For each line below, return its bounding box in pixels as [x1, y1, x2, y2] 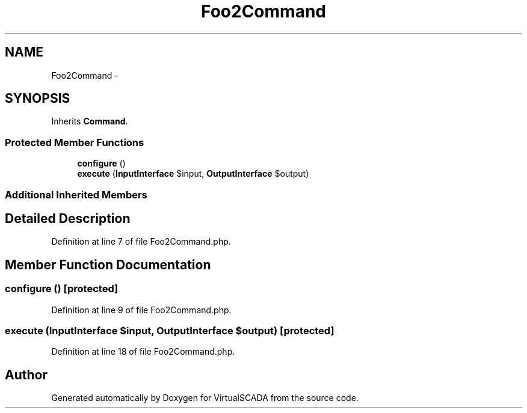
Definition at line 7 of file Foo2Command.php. [51, 236, 231, 247]
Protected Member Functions [5, 136, 144, 148]
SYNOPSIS [5, 91, 70, 106]
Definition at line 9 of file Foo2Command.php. [51, 304, 232, 315]
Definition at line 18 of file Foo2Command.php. [51, 346, 235, 357]
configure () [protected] [5, 283, 119, 295]
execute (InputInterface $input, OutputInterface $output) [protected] [5, 325, 334, 337]
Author [5, 367, 48, 382]
